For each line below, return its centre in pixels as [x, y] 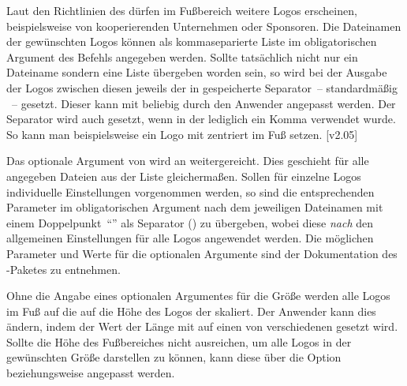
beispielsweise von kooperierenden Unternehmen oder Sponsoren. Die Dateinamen [204, 26]
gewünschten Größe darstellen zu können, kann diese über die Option [174, 357]
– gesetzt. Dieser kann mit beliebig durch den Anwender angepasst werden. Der [203, 103]
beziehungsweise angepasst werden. [91, 373]
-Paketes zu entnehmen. [63, 269]
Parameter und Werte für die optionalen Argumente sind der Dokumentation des [202, 253]
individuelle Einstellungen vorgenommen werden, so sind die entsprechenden [190, 191]
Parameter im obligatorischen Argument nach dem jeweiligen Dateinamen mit [195, 207]
